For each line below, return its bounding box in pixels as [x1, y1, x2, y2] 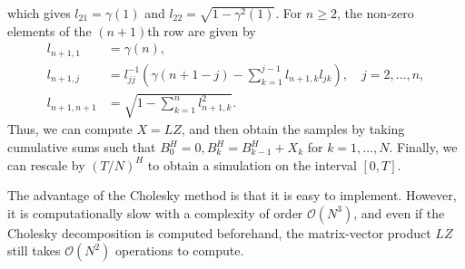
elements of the [7, 21, 92, 40]
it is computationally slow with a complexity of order [7, 203, 303, 222]
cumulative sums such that [7, 138, 156, 157]
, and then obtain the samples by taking [181, 120, 405, 139]
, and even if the [353, 203, 445, 222]
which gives [7, 4, 71, 22]
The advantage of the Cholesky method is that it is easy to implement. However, [7, 186, 457, 205]
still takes [7, 241, 61, 260]
